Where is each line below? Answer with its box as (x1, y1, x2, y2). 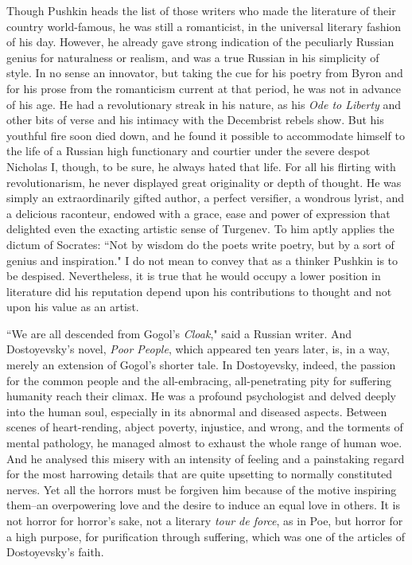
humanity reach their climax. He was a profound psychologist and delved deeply (6, 388, 396, 404)
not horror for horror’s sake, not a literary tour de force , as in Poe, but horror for (6, 512, 403, 528)
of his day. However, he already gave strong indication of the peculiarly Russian (6, 33, 395, 50)
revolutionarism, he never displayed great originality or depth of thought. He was (6, 173, 402, 190)
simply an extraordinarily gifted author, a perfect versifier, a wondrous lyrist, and (6, 189, 405, 206)
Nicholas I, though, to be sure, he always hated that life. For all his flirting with (6, 158, 396, 174)
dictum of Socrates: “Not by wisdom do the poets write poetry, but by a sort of (6, 236, 395, 252)
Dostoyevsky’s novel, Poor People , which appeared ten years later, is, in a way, (6, 341, 390, 357)
